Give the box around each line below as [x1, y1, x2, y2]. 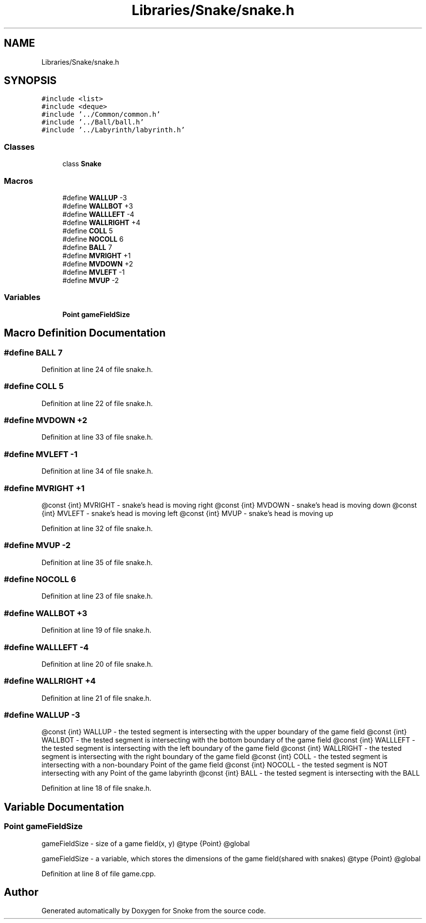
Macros [4, 176, 33, 186]
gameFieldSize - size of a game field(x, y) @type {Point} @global [41, 839, 250, 848]
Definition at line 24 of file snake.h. [41, 365, 153, 373]
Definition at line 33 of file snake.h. [41, 433, 153, 442]
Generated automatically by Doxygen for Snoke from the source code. [41, 906, 266, 915]
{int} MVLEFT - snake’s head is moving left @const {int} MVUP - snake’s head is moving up [41, 509, 334, 517]
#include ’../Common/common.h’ [41, 110, 160, 119]
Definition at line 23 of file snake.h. [41, 592, 153, 601]
